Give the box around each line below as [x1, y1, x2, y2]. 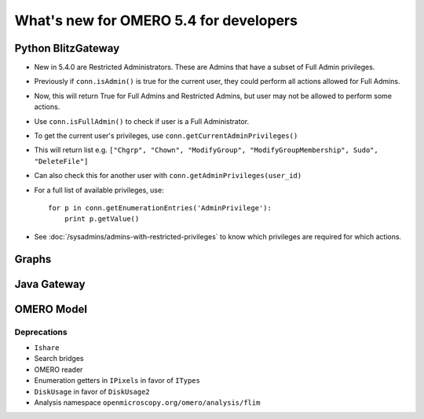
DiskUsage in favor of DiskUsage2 [34, 387, 151, 396]
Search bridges [34, 354, 84, 363]
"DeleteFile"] [34, 157, 89, 166]
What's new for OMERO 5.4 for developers [14, 12, 298, 29]
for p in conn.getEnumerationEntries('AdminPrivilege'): [48, 203, 272, 212]
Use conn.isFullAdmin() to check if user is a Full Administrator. [34, 116, 250, 126]
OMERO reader [34, 365, 83, 374]
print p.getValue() [64, 214, 140, 224]
